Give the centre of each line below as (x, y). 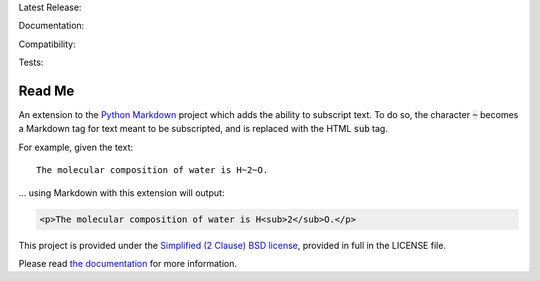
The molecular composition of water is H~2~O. (152, 170)
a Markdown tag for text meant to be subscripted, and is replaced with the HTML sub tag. (203, 129)
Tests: (31, 62)
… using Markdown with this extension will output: (121, 192)
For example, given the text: (76, 147)
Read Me (46, 90)
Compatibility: (47, 44)
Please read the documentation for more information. (127, 263)
